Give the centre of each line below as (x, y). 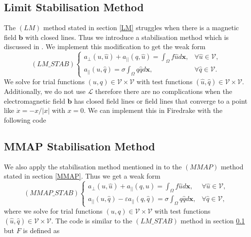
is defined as (41, 230)
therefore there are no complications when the (164, 91)
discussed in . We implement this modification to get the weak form (105, 46)
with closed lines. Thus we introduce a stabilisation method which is (127, 37)
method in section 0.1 (213, 220)
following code (25, 119)
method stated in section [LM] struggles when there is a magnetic (141, 27)
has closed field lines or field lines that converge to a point (161, 100)
